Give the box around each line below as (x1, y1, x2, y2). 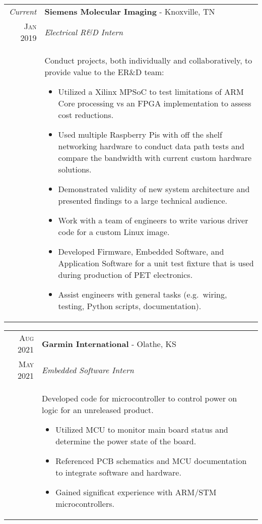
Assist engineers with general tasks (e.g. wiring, (58, 288, 227, 300)
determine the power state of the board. (55, 435, 196, 447)
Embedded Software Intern (42, 364, 134, 376)
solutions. (58, 163, 92, 175)
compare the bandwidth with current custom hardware (58, 152, 252, 163)
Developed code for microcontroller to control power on (42, 392, 237, 404)
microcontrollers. (55, 498, 114, 509)
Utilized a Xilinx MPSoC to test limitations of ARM (58, 86, 244, 97)
